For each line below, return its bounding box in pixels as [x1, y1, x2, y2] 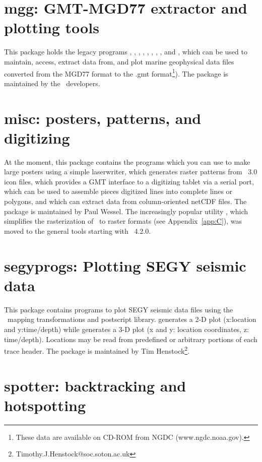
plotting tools [4, 17, 99, 38]
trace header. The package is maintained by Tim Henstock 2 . [4, 344, 190, 356]
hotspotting [4, 394, 86, 415]
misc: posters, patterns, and [4, 107, 202, 128]
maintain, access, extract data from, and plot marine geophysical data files [4, 56, 234, 67]
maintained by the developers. [4, 78, 100, 88]
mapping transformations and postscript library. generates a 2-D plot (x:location [7, 314, 256, 324]
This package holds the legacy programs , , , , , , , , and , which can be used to [4, 46, 247, 57]
